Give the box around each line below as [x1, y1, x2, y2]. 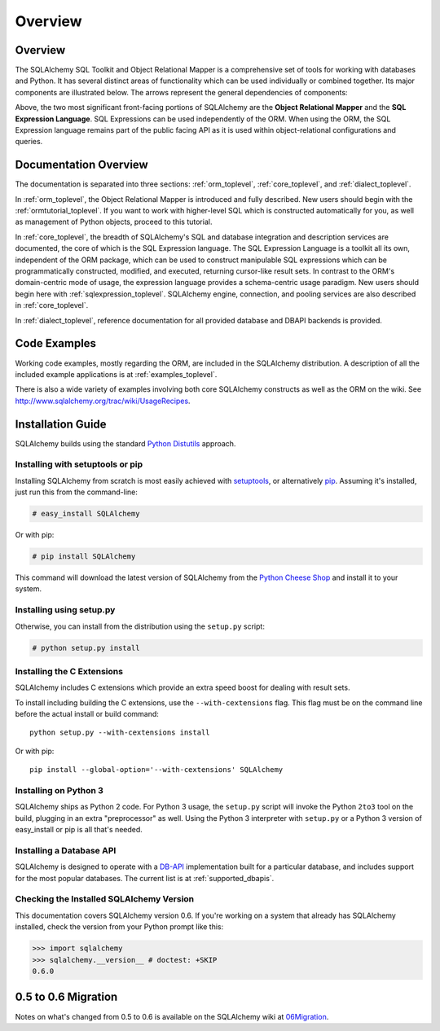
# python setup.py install [32, 643, 140, 652]
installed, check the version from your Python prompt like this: [15, 922, 224, 932]
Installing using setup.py [15, 604, 116, 616]
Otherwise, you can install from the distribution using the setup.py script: [15, 621, 265, 631]
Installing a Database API [15, 845, 117, 856]
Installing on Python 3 [15, 785, 103, 796]
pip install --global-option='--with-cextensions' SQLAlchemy [29, 766, 284, 774]
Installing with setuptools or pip [15, 458, 143, 470]
